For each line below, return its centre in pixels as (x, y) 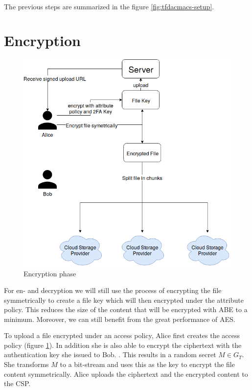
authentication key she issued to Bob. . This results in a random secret (110, 354)
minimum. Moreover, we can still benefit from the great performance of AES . (120, 319)
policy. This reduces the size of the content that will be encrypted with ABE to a (126, 309)
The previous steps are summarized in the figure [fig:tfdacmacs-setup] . (109, 6)
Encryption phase (50, 274)
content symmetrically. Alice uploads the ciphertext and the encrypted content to (126, 374)
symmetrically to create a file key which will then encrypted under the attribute (124, 300)
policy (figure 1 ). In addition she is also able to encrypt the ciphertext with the (123, 345)
